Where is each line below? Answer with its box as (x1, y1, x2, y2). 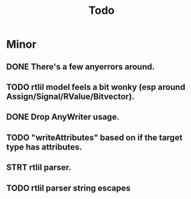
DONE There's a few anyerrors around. (6, 62, 155, 72)
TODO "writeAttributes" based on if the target (6, 132, 183, 142)
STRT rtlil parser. (6, 162, 71, 172)
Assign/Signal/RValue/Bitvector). (6, 91, 135, 101)
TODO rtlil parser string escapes (6, 183, 131, 193)
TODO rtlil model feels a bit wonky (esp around (6, 82, 186, 92)
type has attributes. (6, 142, 83, 152)
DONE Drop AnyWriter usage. (6, 112, 120, 122)
